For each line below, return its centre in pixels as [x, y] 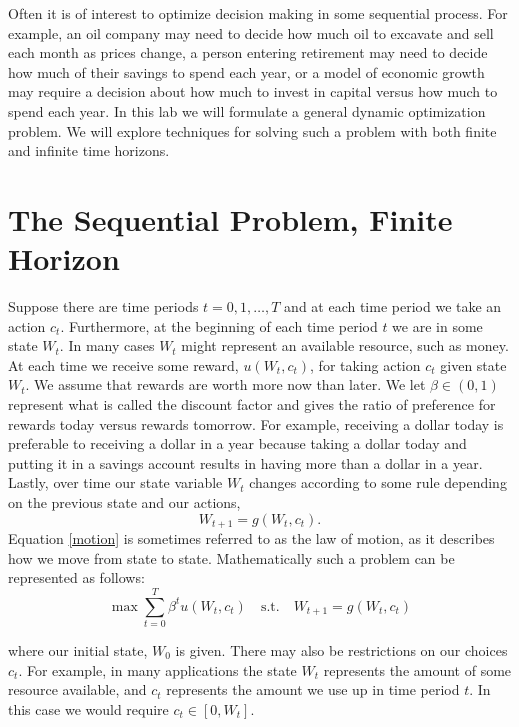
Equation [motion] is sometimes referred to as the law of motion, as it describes [251, 538]
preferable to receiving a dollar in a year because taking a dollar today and [237, 443]
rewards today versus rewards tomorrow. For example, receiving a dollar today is [256, 423]
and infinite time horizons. [89, 150]
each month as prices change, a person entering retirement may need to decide [248, 52]
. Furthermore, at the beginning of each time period [219, 325]
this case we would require [88, 708]
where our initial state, [78, 649]
